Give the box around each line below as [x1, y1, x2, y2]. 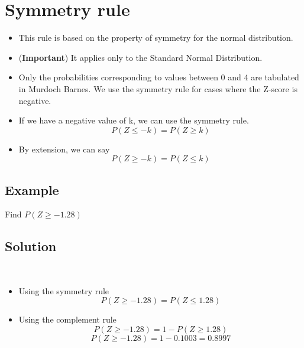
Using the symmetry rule [18, 284, 109, 297]
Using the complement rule [18, 313, 117, 326]
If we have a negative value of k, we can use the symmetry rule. [18, 114, 249, 126]
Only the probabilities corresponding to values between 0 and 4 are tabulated [18, 71, 299, 83]
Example [5, 180, 59, 199]
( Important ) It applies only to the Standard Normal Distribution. [18, 51, 263, 63]
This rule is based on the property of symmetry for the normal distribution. [18, 31, 293, 44]
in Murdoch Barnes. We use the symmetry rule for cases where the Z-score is [18, 82, 297, 95]
